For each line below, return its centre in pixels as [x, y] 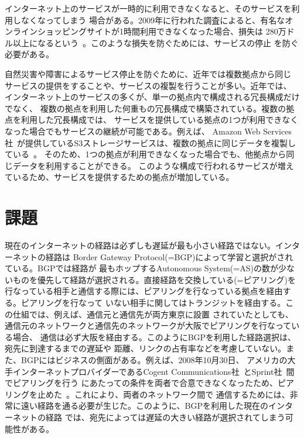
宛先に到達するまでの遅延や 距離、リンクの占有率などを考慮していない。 [146, 348]
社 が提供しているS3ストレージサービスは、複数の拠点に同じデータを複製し [151, 142]
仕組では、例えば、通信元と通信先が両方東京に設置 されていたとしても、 [153, 314]
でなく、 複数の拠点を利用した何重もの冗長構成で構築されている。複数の [146, 108]
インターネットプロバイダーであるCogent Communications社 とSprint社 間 [153, 371]
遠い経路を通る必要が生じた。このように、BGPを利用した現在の [145, 406]
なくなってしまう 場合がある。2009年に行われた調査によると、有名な [153, 20]
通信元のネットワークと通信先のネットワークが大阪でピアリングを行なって [148, 325]
